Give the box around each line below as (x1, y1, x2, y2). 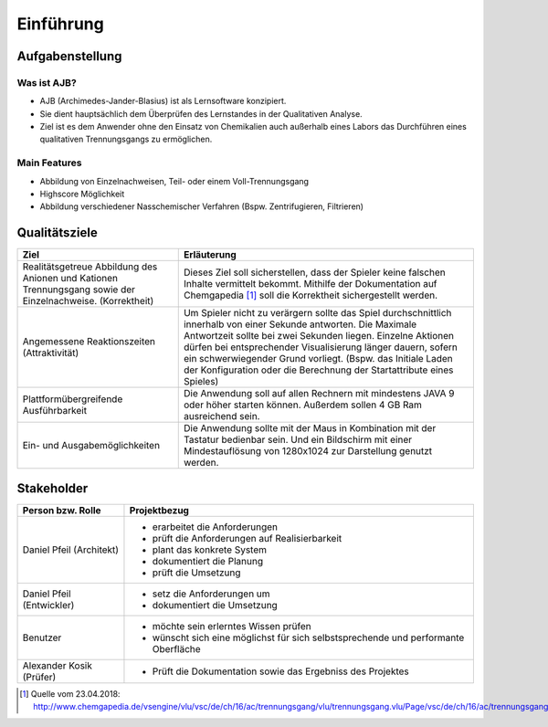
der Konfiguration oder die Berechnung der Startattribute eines (183, 363, 454, 376)
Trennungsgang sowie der (22, 283, 136, 296)
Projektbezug (129, 503, 189, 516)
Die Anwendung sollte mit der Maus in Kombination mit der (183, 422, 437, 435)
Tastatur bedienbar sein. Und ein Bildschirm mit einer (183, 434, 413, 447)
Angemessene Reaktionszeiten (22, 335, 155, 348)
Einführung (16, 14, 104, 34)
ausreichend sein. (183, 410, 260, 423)
